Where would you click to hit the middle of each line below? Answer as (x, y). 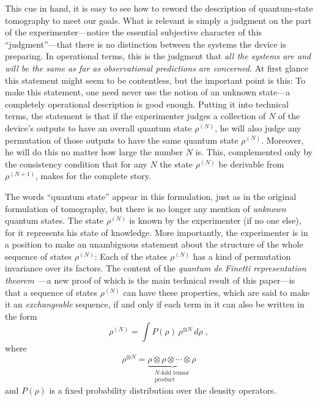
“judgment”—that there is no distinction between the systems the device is (146, 44)
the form (21, 316)
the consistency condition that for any (76, 164)
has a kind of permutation (242, 256)
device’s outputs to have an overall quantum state (98, 127)
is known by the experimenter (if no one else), (215, 220)
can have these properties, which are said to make (216, 292)
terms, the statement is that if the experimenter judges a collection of (135, 116)
